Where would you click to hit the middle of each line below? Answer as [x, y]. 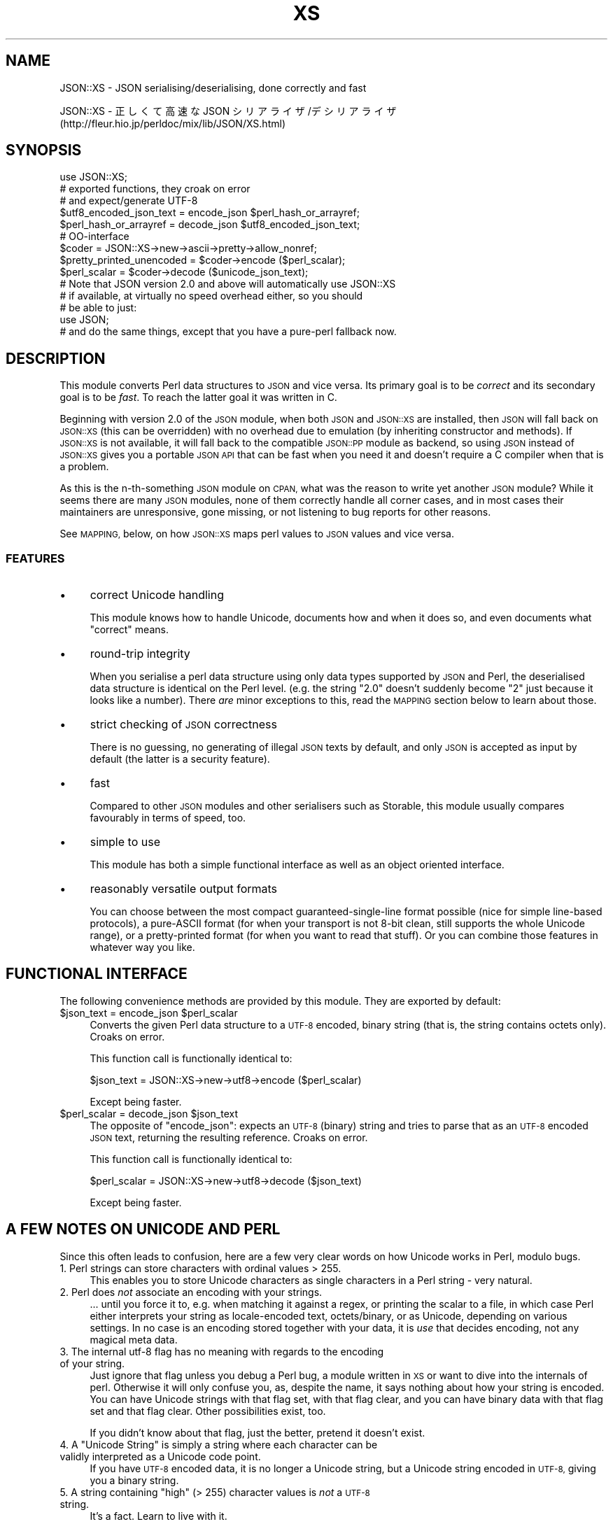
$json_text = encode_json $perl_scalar [149, 1013]
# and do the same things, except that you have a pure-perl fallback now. [228, 332]
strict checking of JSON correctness [183, 725]
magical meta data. [134, 1339]
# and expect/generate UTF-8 [129, 201]
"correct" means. [129, 630]
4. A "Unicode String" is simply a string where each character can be [219, 1444]
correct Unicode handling [157, 595]
